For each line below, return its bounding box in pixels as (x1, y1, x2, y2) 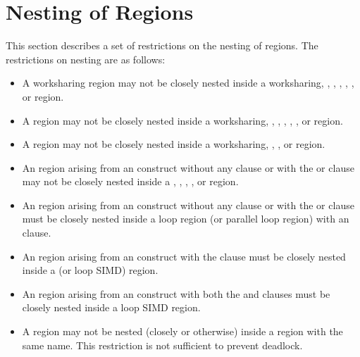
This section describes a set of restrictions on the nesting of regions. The (6, 38, 318, 53)
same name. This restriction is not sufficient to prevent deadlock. (22, 337, 303, 352)
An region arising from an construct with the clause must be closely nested (22, 249, 346, 263)
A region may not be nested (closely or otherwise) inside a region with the (22, 324, 343, 339)
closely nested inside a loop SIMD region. (22, 300, 201, 315)
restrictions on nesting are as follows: (6, 51, 166, 66)
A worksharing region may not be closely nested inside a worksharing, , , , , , (22, 75, 354, 90)
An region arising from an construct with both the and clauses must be (22, 286, 330, 301)
